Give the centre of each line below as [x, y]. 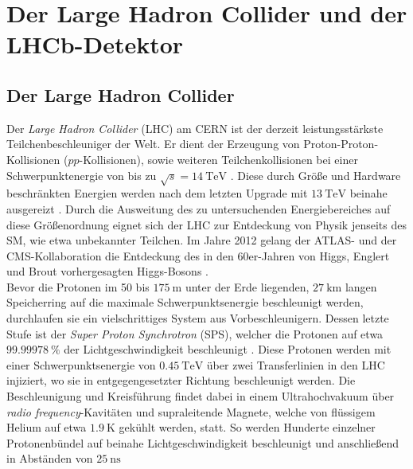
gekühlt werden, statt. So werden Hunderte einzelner [247, 427]
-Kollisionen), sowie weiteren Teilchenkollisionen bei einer [218, 159]
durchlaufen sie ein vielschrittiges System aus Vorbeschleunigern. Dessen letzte [198, 318]
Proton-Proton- [341, 144]
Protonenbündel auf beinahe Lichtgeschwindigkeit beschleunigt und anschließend [203, 442]
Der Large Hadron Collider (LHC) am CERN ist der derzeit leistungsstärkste [195, 128]
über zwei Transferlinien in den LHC [296, 364]
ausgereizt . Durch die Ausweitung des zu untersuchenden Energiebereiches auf [199, 208]
